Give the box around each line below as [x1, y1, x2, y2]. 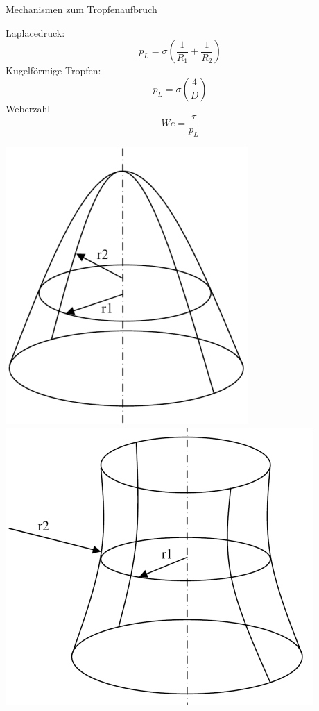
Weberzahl [6, 101, 51, 115]
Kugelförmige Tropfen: [6, 63, 101, 78]
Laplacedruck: [6, 25, 65, 40]
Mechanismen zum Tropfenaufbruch [6, 2, 157, 16]
